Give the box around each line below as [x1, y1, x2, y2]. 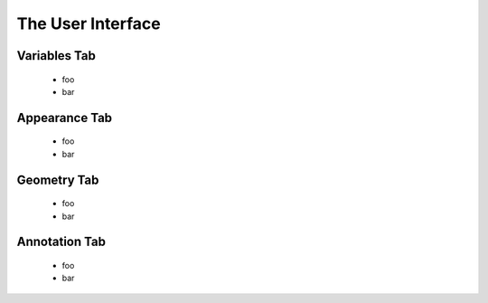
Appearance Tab [16, 109, 113, 126]
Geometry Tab [16, 172, 99, 187]
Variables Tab [16, 48, 97, 63]
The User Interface [16, 14, 162, 33]
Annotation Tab [16, 234, 106, 250]
